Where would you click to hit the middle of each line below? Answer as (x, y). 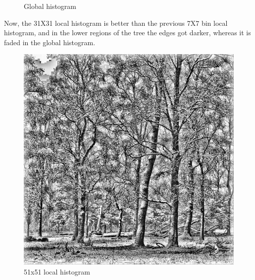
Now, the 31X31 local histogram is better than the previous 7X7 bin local (116, 23)
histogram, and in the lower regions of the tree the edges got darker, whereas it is (127, 33)
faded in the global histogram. (50, 42)
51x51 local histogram (57, 271)
